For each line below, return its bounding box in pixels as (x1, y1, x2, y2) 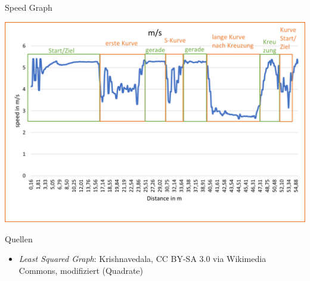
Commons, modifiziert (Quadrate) (18, 264, 144, 277)
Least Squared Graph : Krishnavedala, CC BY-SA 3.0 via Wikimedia (18, 252, 266, 265)
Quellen (5, 232, 33, 245)
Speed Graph (5, 1, 52, 13)
